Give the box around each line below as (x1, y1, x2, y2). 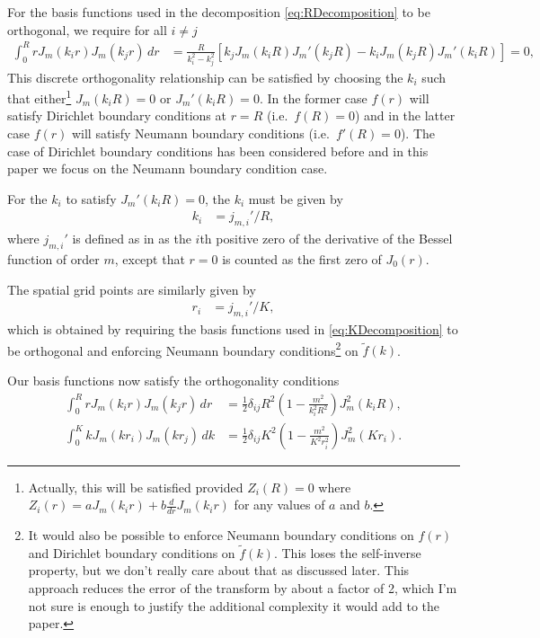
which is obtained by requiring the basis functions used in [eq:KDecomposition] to (7, 320, 458, 339)
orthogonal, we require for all (7, 20, 167, 39)
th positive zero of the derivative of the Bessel (199, 229, 453, 248)
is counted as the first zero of (222, 250, 382, 269)
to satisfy (66, 189, 117, 208)
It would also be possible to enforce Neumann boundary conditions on (28, 525, 414, 544)
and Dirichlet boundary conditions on (28, 543, 235, 562)
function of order (7, 250, 100, 269)
